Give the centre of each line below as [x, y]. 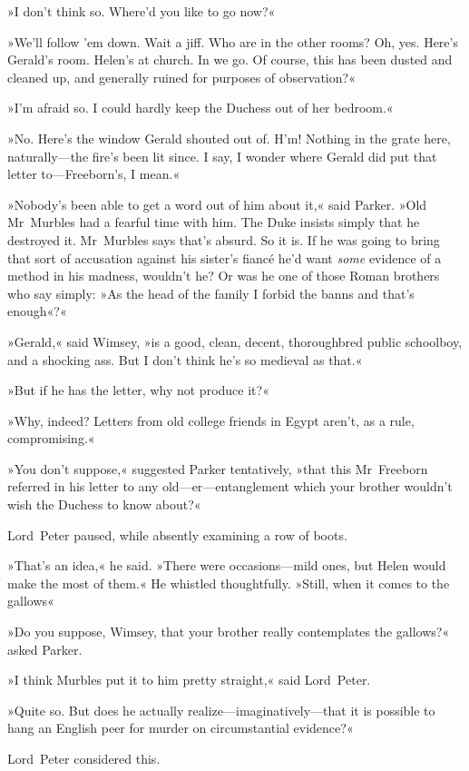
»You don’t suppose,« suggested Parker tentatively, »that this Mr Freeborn [218, 468]
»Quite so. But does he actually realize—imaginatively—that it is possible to [221, 710]
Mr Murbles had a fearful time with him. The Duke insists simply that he [214, 222]
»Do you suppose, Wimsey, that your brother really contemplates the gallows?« [229, 632]
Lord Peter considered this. [84, 758]
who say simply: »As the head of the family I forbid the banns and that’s [211, 293]
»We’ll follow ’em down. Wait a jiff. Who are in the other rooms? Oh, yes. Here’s [233, 41]
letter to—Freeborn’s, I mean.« [94, 174]
